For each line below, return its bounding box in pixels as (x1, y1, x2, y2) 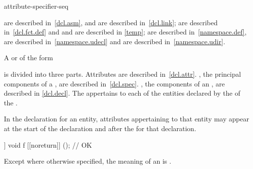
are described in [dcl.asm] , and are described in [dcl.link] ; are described (4, 17, 218, 27)
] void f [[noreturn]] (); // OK (4, 139, 92, 150)
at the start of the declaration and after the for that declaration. (4, 123, 197, 133)
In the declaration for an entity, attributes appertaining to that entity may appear (4, 114, 249, 124)
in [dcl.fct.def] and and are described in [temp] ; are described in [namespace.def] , (4, 27, 247, 37)
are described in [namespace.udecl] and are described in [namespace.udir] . (4, 36, 225, 46)
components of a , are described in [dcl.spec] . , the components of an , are (4, 78, 225, 88)
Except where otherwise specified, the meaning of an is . (4, 156, 171, 166)
